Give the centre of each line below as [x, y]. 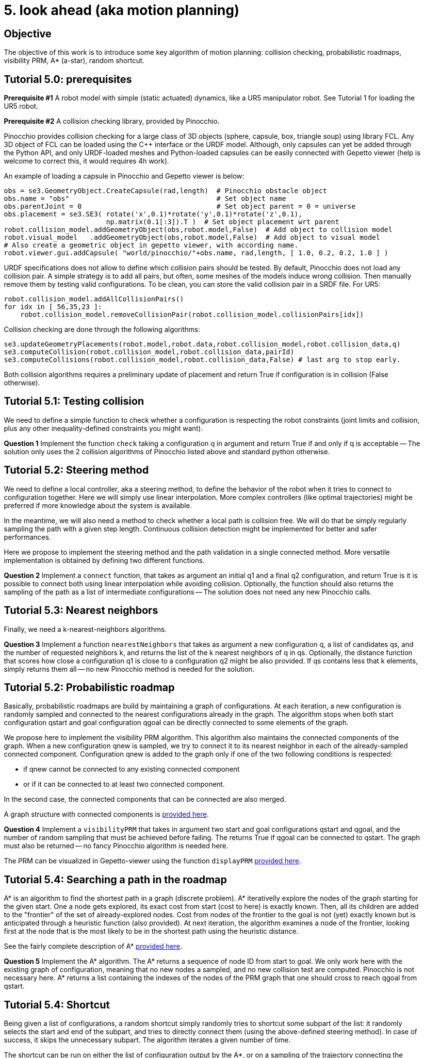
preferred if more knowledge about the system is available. [98, 505]
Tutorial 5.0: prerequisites [68, 79]
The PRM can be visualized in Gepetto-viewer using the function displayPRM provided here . [153, 861]
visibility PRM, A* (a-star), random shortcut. [74, 61]
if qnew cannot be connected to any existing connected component [131, 769]
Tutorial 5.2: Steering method [76, 470]
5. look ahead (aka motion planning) [122, 10]
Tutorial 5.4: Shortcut [57, 1005]
